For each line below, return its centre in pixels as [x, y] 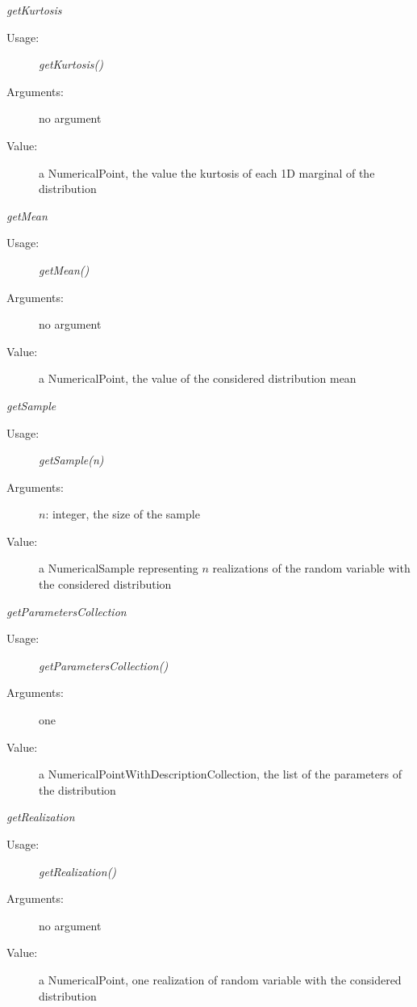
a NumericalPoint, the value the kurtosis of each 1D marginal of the [207, 172]
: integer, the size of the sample [123, 514]
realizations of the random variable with [311, 568]
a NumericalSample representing [119, 568]
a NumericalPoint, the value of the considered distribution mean [198, 378]
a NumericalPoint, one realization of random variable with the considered [220, 979]
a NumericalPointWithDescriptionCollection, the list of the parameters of [220, 774]
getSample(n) [71, 460]
